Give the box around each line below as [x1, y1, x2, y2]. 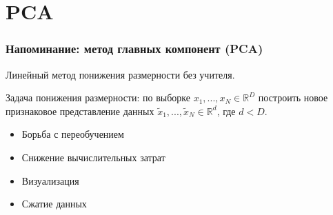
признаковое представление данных [6, 103, 154, 118]
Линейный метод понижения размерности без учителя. [6, 67, 235, 81]
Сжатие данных [21, 196, 87, 211]
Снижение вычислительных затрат [21, 150, 165, 164]
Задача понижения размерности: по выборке [6, 90, 190, 105]
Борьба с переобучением [21, 127, 124, 141]
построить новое [258, 90, 328, 105]
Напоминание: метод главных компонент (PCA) [6, 40, 263, 57]
